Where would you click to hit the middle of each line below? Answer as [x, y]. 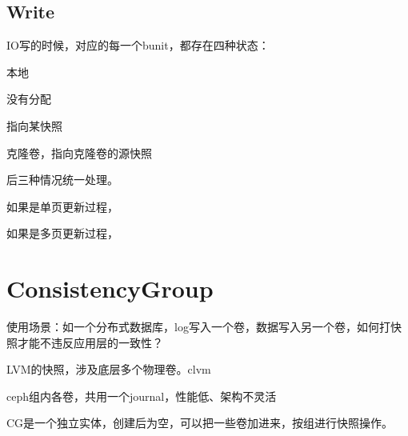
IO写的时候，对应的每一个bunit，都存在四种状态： [138, 45]
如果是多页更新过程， [62, 233]
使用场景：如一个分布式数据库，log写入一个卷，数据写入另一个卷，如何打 [198, 327]
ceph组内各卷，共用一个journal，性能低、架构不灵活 [142, 396]
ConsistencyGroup [110, 288]
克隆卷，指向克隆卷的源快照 [79, 152]
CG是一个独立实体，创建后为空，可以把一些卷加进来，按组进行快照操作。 [200, 423]
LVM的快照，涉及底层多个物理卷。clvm [109, 369]
